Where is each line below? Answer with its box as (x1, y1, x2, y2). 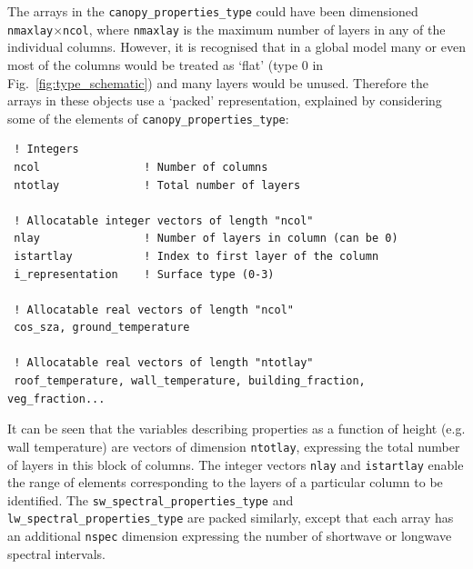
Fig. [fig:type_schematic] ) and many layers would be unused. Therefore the (7, 73, 428, 92)
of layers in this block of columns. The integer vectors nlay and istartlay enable (7, 454, 464, 474)
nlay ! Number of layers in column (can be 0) (14, 232, 398, 245)
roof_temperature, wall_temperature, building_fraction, (14, 374, 366, 388)
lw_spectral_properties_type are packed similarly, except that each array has (7, 508, 454, 527)
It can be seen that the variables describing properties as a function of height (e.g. (7, 419, 466, 438)
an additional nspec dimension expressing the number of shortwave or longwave (7, 526, 452, 545)
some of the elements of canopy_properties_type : (7, 108, 289, 127)
